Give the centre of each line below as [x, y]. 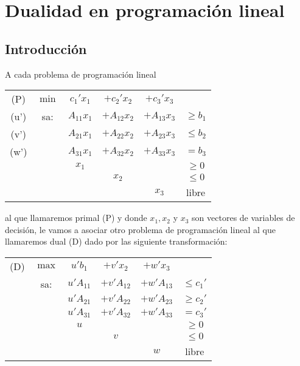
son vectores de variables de [243, 218]
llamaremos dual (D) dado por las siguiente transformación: [116, 241]
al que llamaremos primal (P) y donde [76, 218]
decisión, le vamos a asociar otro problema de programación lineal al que [140, 229]
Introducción [46, 48]
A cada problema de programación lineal [81, 74]
